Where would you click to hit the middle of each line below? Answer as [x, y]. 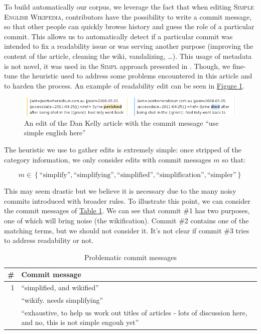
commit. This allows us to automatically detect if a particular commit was [118, 36]
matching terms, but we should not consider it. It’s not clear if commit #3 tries [127, 230]
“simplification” [180, 175]
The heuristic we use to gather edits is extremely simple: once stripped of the [123, 150]
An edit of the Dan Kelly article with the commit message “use [121, 122]
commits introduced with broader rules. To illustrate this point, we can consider [127, 200]
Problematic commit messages [130, 257]
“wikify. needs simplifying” [62, 300]
